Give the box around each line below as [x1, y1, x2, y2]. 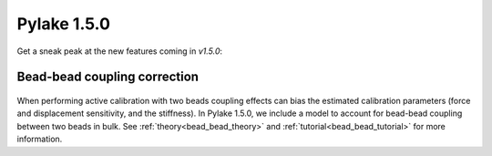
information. [16, 133, 63, 145]
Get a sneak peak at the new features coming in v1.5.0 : [16, 46, 223, 57]
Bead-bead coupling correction [16, 69, 200, 85]
